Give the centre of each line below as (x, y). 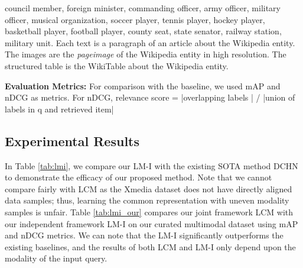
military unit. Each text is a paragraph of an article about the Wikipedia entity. (150, 42)
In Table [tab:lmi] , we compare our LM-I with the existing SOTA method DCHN (151, 165)
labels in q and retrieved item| (59, 109)
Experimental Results (72, 141)
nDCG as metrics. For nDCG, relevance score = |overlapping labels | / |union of (150, 97)
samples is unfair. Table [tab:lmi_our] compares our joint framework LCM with (149, 212)
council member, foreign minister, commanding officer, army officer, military (143, 8)
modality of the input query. (56, 258)
